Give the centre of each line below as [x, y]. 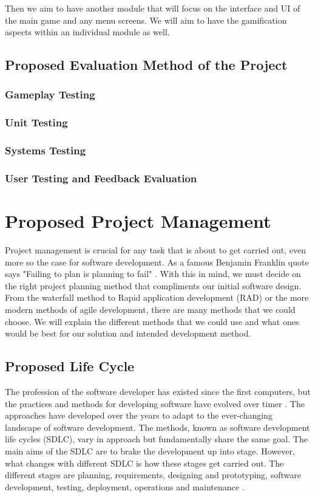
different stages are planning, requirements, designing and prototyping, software [153, 475]
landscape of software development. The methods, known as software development [157, 427]
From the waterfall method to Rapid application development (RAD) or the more [157, 297]
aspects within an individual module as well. [87, 32]
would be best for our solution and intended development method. [128, 333]
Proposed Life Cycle [70, 366]
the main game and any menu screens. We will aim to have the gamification [146, 20]
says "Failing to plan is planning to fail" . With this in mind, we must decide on [153, 274]
